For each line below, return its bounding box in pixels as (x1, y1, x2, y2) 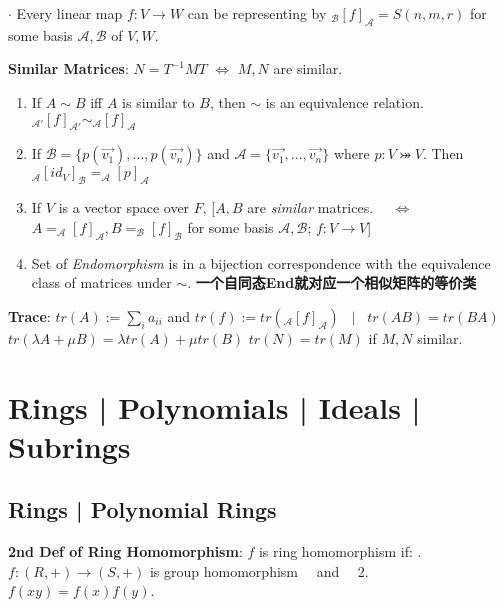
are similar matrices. (247, 197, 374, 218)
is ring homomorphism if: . (258, 541, 422, 562)
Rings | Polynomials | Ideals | (8, 386, 421, 427)
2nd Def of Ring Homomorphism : (8, 541, 243, 562)
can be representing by (187, 3, 327, 23)
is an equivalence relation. (265, 91, 424, 112)
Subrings (8, 425, 131, 466)
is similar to (122, 91, 195, 112)
